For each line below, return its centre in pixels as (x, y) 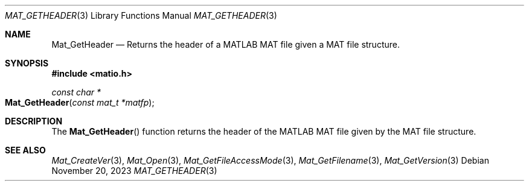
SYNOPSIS (27, 63)
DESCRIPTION (34, 121)
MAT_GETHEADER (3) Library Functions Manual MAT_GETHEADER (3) (141, 15)
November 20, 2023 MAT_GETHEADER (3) (134, 171)
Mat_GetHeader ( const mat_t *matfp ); (80, 102)
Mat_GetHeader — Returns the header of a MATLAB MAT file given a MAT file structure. (226, 44)
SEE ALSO (25, 150)
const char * (76, 92)
